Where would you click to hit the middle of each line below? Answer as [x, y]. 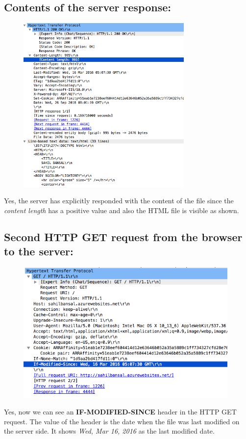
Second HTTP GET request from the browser [123, 236]
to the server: [39, 251]
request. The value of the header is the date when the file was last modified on [122, 421]
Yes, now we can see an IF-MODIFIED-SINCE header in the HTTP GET [120, 412]
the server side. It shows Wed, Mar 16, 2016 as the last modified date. [109, 431]
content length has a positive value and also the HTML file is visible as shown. [122, 210]
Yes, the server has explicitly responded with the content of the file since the [119, 201]
